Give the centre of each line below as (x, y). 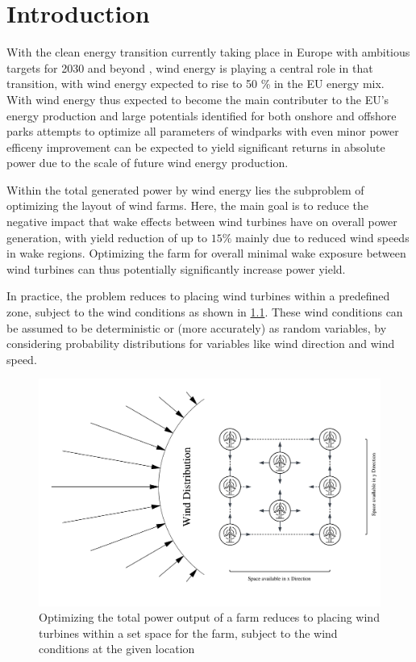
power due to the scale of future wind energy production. (148, 163)
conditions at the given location (117, 649)
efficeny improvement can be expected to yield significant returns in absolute (196, 147)
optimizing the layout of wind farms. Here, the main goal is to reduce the (188, 205)
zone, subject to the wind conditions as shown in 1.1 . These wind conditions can (205, 312)
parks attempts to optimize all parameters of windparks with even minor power (203, 131)
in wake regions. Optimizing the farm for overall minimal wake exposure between (206, 253)
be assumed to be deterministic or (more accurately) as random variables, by (197, 327)
